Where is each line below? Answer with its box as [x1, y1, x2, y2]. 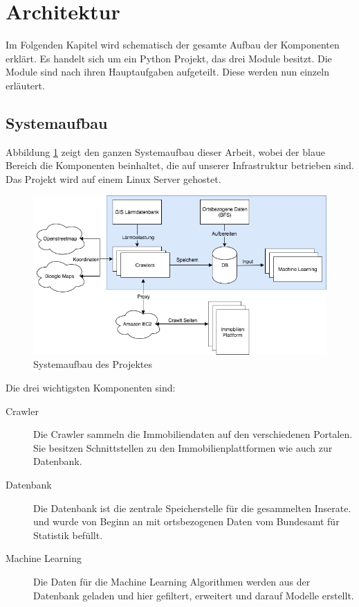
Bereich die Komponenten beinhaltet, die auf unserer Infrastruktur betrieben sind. [6, 158, 354, 173]
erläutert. [6, 78, 45, 92]
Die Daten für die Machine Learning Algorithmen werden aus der [33, 574, 311, 588]
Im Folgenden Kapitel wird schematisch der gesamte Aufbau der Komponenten [6, 37, 340, 52]
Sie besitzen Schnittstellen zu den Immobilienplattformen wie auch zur [33, 440, 333, 455]
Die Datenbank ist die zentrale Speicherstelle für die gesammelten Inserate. [33, 500, 351, 515]
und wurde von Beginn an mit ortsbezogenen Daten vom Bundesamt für [33, 514, 340, 529]
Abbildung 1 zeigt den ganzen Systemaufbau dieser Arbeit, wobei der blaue [6, 144, 325, 159]
